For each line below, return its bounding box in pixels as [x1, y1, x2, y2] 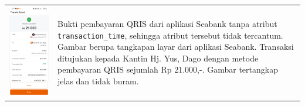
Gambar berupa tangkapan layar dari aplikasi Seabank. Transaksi [57, 40, 294, 53]
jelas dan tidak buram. [57, 75, 139, 87]
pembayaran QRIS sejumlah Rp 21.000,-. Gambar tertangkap [57, 63, 278, 76]
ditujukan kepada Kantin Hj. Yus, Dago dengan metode [57, 52, 259, 64]
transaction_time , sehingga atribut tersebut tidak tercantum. [57, 29, 283, 41]
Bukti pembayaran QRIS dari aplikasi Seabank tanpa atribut [57, 18, 277, 30]
